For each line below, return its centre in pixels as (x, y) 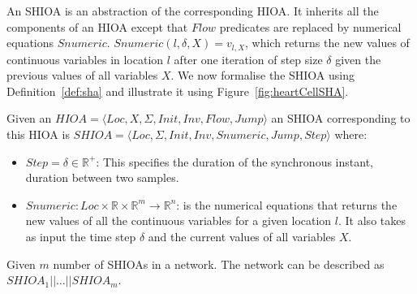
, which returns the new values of (327, 43)
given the (358, 59)
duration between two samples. (102, 177)
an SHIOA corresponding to (341, 118)
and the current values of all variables (242, 236)
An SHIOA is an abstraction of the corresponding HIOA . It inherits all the (193, 11)
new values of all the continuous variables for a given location (178, 220)
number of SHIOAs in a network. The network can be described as (219, 264)
